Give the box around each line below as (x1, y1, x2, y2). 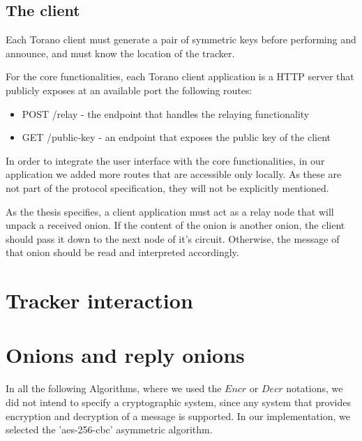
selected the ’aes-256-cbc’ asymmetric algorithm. (6, 422, 213, 437)
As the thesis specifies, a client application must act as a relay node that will (6, 204, 334, 218)
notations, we (286, 381, 343, 396)
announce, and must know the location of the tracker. (6, 45, 235, 60)
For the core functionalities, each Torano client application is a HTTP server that (6, 69, 354, 84)
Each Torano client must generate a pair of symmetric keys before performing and (6, 32, 356, 47)
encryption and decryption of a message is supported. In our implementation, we (6, 408, 350, 423)
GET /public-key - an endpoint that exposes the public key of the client (22, 130, 331, 144)
